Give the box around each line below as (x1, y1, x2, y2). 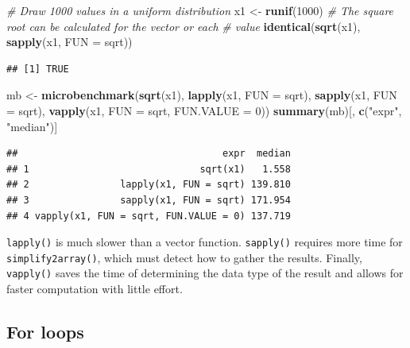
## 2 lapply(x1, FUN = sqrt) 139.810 (6, 179, 291, 191)
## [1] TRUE (6, 63, 69, 75)
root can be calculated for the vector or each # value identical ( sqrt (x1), (6, 17, 361, 34)
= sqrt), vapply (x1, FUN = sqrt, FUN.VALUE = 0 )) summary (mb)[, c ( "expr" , (6, 102, 402, 118)
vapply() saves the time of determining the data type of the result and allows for (6, 265, 404, 281)
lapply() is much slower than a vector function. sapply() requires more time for (6, 234, 403, 250)
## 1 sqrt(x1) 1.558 (6, 163, 291, 175)
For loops (6, 319, 84, 344)
